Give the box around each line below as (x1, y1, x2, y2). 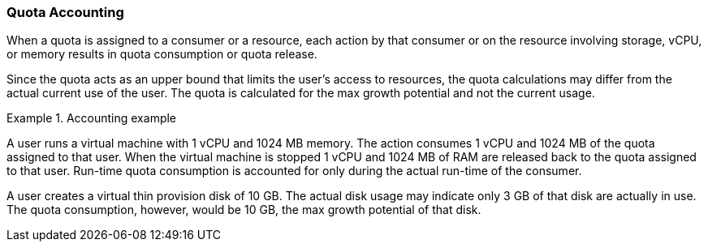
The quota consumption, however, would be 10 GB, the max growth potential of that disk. (6, 203, 481, 217)
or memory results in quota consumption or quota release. (6, 47, 317, 62)
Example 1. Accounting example (6, 111, 177, 126)
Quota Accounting (6, 4, 124, 20)
